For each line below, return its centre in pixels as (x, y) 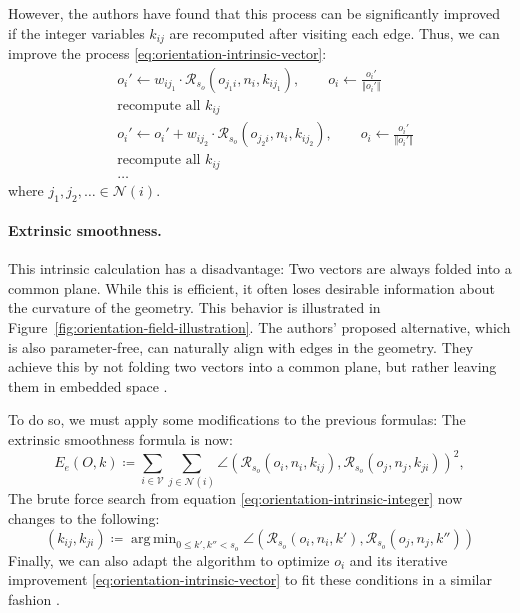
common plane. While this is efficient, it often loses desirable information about (251, 287)
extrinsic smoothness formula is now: (120, 439)
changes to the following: (84, 518)
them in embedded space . (88, 385)
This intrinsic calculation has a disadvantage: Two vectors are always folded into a (260, 268)
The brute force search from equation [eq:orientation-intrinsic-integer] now (235, 498)
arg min (154, 538)
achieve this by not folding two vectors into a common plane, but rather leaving (252, 366)
